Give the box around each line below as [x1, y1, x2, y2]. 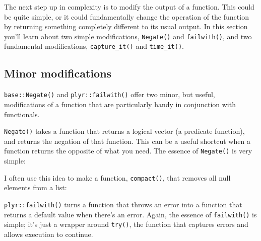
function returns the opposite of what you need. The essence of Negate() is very [4, 145, 252, 156]
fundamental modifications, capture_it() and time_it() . [4, 41, 184, 51]
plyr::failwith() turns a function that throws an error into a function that [4, 199, 242, 209]
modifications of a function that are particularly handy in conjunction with [4, 99, 236, 109]
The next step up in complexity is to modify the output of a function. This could [4, 2, 254, 12]
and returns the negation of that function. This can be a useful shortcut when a [4, 135, 250, 146]
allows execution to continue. [4, 228, 93, 239]
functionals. [4, 109, 40, 119]
